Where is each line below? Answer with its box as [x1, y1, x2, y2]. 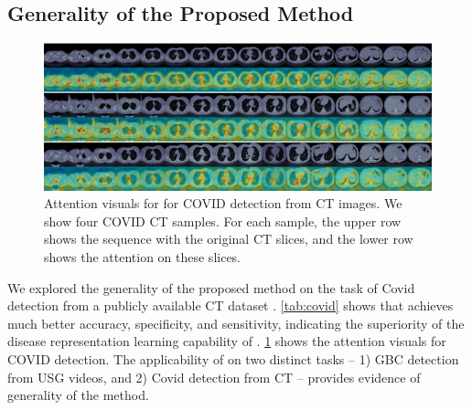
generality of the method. [7, 385, 149, 405]
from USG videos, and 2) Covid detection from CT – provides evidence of [7, 367, 421, 386]
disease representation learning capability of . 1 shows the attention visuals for [7, 331, 446, 351]
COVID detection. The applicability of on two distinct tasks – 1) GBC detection [7, 350, 459, 369]
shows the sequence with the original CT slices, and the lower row [44, 229, 413, 248]
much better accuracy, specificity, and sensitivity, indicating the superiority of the [7, 313, 465, 332]
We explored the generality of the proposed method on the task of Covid [7, 278, 415, 297]
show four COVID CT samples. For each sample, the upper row [44, 211, 402, 230]
